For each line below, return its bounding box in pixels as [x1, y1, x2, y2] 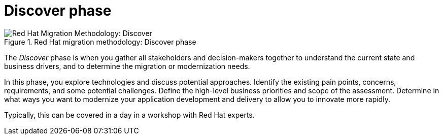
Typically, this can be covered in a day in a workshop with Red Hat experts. [4, 110, 255, 119]
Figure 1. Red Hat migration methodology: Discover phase [4, 37, 196, 46]
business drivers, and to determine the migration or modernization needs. [4, 61, 250, 71]
